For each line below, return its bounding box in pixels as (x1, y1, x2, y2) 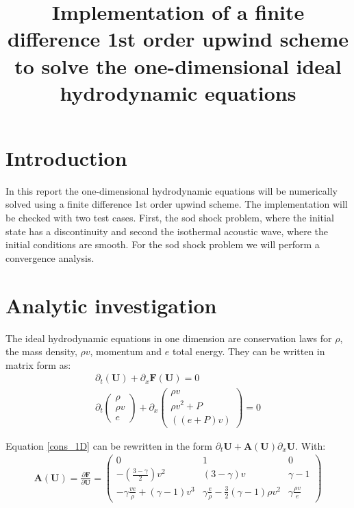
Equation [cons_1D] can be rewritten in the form (5, 438, 213, 452)
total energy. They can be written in (173, 344, 325, 359)
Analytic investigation (5, 291, 217, 319)
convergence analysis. (5, 250, 94, 265)
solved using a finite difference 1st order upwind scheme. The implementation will (5, 197, 348, 211)
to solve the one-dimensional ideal (14, 51, 342, 80)
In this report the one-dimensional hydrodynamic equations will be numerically (5, 183, 338, 197)
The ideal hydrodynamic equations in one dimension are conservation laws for (5, 330, 332, 345)
